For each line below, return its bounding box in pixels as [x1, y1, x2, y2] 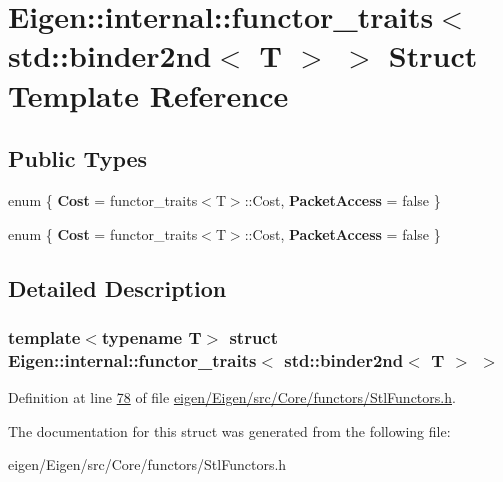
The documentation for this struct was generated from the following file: [8, 420, 451, 441]
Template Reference [8, 74, 289, 115]
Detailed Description [8, 272, 227, 303]
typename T [101, 324, 202, 349]
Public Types [8, 143, 148, 174]
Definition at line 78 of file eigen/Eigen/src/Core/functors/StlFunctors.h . [8, 387, 456, 408]
